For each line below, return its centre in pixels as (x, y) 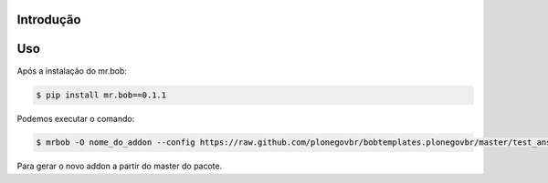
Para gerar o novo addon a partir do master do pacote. (120, 166)
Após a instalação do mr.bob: (72, 71)
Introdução (49, 20)
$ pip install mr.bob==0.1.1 (101, 95)
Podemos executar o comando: (76, 118)
